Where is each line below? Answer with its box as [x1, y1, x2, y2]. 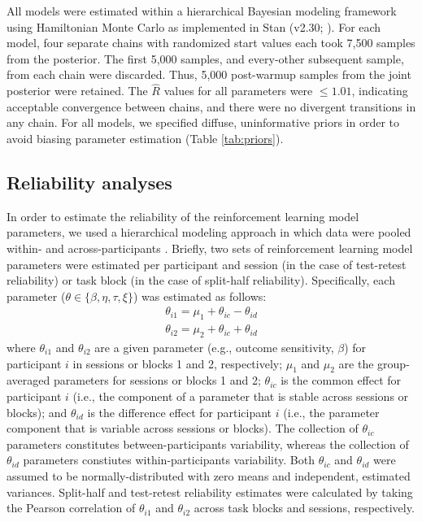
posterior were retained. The [7, 82, 148, 99]
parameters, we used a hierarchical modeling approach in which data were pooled [7, 224, 411, 241]
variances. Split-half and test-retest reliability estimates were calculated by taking [7, 483, 413, 500]
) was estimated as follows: [133, 287, 267, 304]
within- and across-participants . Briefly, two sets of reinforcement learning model [7, 239, 413, 256]
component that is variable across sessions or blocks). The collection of [7, 420, 359, 437]
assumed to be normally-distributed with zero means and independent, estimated [7, 467, 411, 484]
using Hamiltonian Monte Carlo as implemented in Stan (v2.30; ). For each [7, 18, 381, 35]
